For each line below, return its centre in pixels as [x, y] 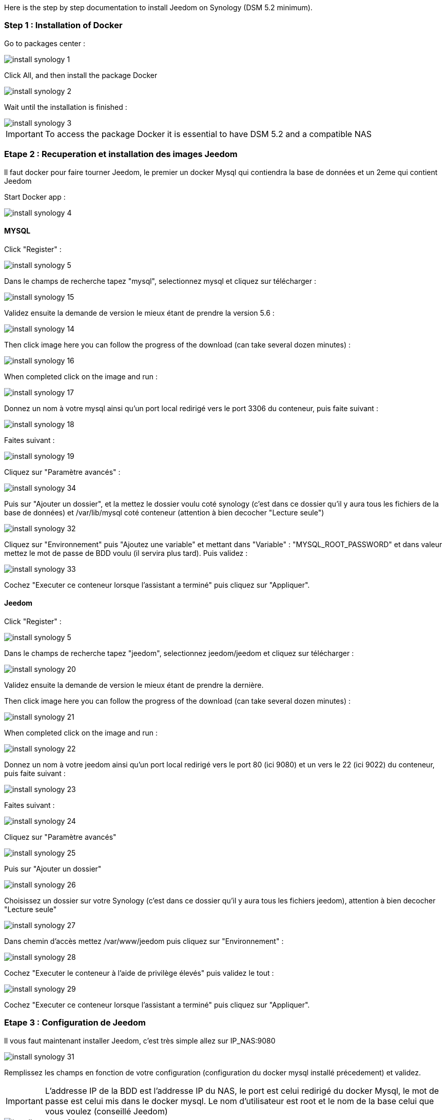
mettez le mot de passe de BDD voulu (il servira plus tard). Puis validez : [126, 553]
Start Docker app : [35, 197]
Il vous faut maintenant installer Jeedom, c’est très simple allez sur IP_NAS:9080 [140, 1040]
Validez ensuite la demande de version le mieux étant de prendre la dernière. [134, 685]
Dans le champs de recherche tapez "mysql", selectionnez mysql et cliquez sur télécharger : [160, 281]
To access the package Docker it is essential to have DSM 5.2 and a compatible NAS [208, 134]
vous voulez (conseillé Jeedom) [106, 1111]
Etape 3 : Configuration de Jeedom [75, 1023]
